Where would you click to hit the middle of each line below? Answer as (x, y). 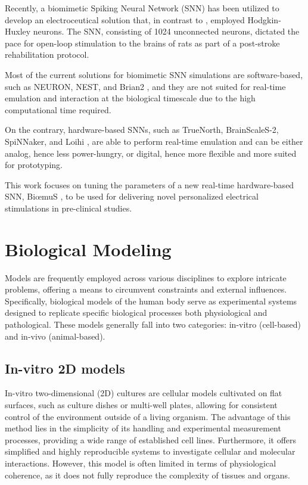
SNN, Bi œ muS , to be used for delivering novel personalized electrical (132, 196)
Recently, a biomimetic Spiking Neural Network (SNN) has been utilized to (142, 8)
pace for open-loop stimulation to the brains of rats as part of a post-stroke (142, 43)
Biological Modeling (88, 249)
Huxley (18, 31)
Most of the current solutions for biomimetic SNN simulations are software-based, (154, 74)
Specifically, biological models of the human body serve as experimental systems (151, 301)
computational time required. (58, 109)
